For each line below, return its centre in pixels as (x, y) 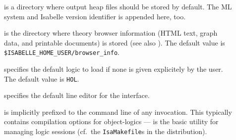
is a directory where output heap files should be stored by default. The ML (118, 6)
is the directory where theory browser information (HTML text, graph (111, 33)
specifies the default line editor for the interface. (77, 95)
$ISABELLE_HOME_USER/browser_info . (62, 52)
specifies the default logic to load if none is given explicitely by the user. (114, 69)
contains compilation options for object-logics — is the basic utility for (111, 121)
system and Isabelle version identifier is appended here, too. (95, 16)
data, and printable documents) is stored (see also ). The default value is (115, 42)
